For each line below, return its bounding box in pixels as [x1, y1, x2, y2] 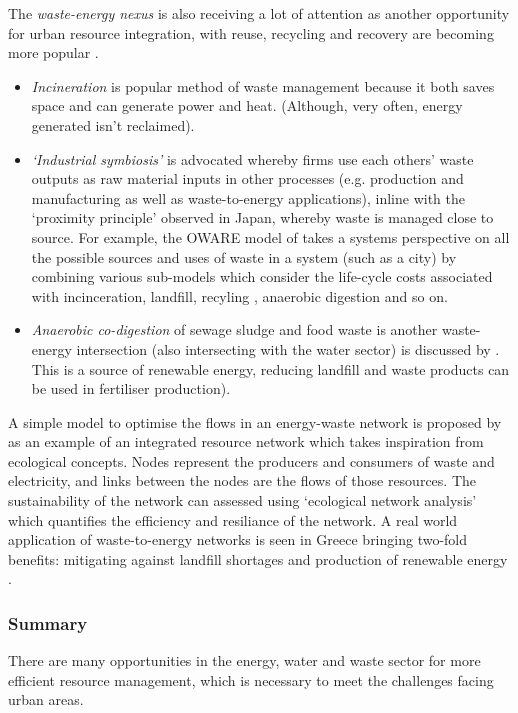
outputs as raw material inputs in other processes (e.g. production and [31, 168, 464, 189]
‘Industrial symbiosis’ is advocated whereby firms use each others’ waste [31, 148, 474, 169]
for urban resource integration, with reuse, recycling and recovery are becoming [8, 22, 494, 43]
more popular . [8, 42, 99, 63]
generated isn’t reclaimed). [31, 114, 195, 135]
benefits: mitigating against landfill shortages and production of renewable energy [8, 548, 508, 569]
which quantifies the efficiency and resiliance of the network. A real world [8, 509, 458, 530]
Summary [8, 610, 88, 635]
